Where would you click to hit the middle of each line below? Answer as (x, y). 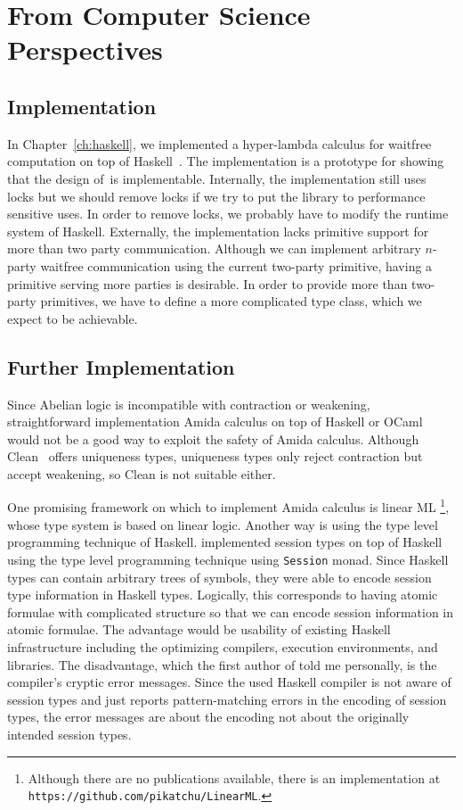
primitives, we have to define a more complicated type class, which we (231, 301)
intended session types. (69, 734)
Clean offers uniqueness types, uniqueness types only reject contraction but (215, 456)
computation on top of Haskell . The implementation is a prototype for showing (226, 161)
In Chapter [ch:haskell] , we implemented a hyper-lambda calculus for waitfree (219, 143)
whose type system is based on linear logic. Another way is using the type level (223, 524)
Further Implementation (121, 366)
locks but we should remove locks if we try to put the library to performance (216, 196)
